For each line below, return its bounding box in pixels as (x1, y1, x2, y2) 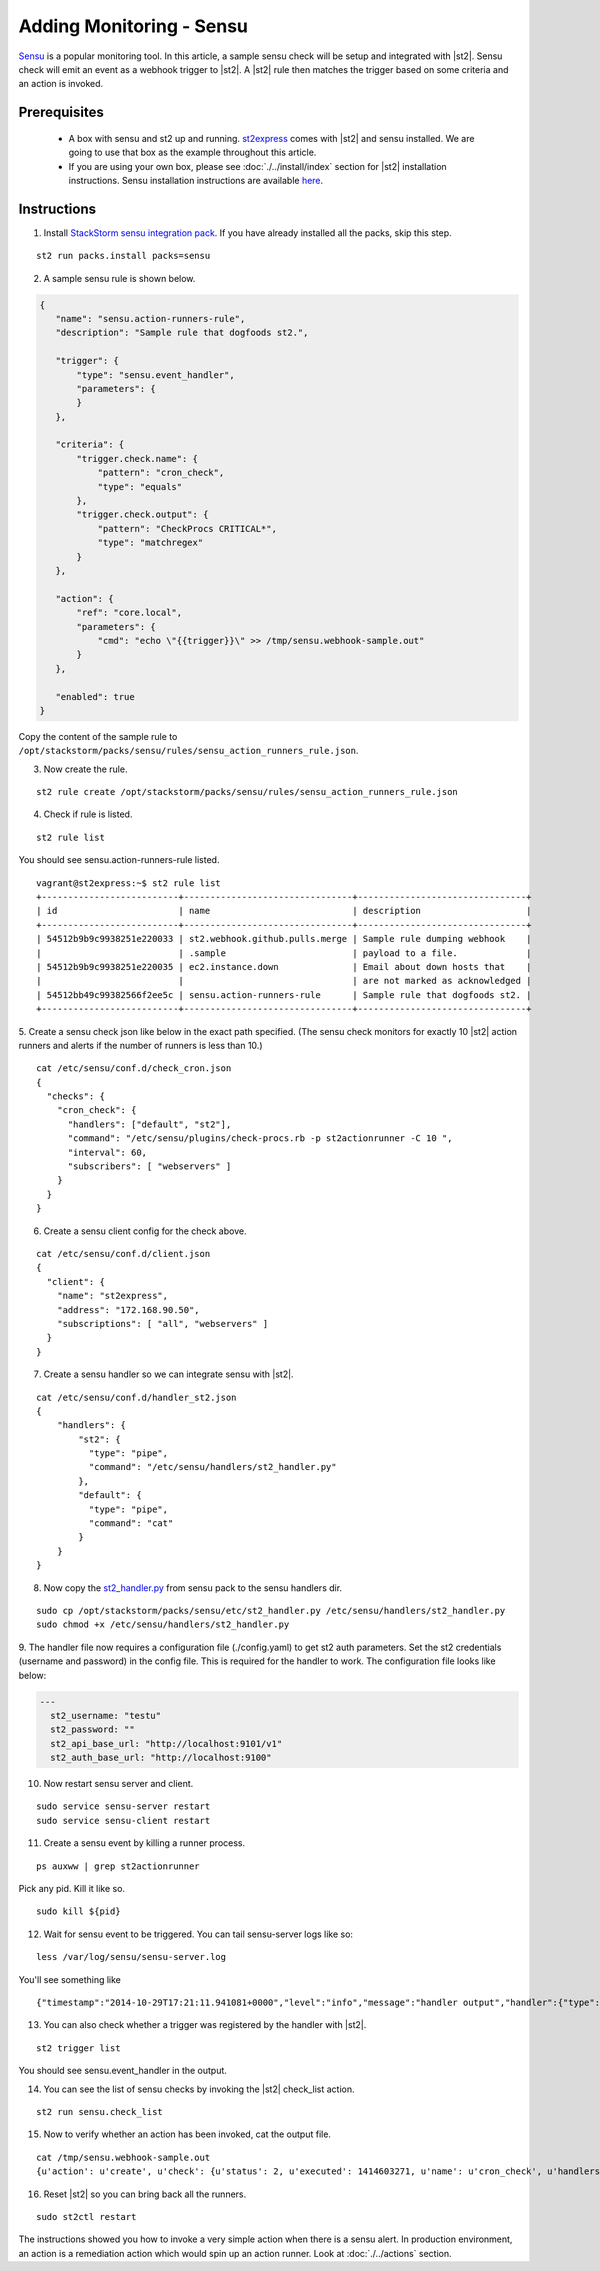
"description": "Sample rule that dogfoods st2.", (55, 327, 309, 339)
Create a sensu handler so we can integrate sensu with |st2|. (43, 1368, 294, 1380)
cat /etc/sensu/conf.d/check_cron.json (36, 1063, 232, 1074)
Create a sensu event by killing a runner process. (43, 1837, 246, 1849)
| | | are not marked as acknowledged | (36, 975, 532, 987)
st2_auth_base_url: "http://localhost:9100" (50, 1752, 272, 1764)
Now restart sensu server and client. (43, 1778, 194, 1790)
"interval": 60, (67, 1146, 148, 1158)
